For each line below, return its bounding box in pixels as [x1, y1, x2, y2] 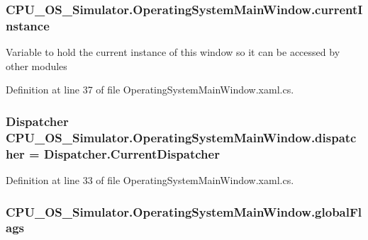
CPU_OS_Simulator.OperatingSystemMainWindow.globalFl [6, 202, 362, 220]
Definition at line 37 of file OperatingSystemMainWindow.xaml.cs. [6, 82, 294, 97]
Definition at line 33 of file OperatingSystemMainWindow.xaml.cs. [6, 172, 294, 187]
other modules [6, 58, 67, 73]
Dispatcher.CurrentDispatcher [43, 144, 220, 162]
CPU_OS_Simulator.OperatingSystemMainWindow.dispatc [6, 128, 357, 146]
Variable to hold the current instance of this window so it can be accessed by [6, 45, 340, 59]
